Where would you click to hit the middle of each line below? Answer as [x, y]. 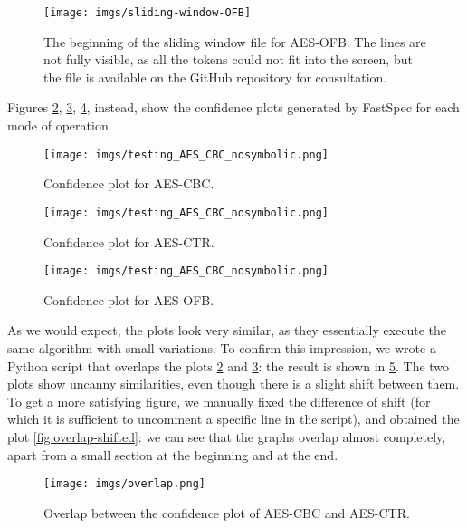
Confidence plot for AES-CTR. [129, 241]
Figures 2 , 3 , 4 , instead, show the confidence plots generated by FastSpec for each [233, 107]
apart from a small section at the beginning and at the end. [173, 454]
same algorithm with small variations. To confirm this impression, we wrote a [222, 347]
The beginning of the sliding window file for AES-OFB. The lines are [235, 41]
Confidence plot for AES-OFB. [129, 299]
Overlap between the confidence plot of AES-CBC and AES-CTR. [227, 512]
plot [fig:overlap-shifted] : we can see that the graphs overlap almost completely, [227, 436]
